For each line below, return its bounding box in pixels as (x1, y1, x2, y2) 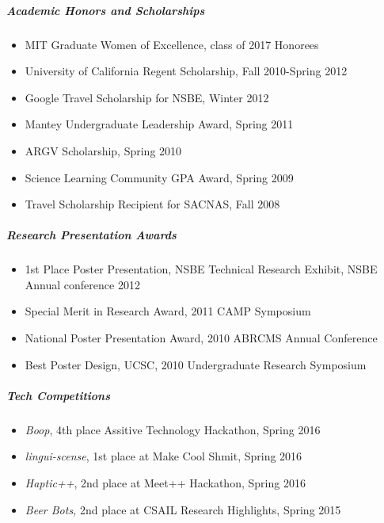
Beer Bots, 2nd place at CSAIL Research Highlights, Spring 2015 (25, 501, 341, 517)
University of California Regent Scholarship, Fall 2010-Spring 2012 (25, 63, 348, 79)
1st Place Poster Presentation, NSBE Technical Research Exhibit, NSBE (25, 261, 378, 277)
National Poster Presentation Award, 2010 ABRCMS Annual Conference (25, 330, 378, 346)
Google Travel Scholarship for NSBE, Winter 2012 (25, 89, 269, 105)
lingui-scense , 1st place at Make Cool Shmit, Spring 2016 (25, 448, 302, 464)
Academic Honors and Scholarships (6, 2, 205, 18)
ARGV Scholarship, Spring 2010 (25, 142, 182, 158)
